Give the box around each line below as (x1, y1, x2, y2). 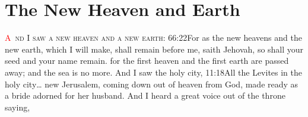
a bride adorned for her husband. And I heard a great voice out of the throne (5, 89, 285, 102)
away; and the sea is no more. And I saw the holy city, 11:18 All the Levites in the (5, 66, 303, 78)
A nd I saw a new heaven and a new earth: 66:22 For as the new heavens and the (5, 31, 302, 44)
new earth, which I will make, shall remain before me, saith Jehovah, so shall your (5, 43, 304, 55)
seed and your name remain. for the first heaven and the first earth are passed (5, 54, 289, 67)
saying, (5, 100, 30, 113)
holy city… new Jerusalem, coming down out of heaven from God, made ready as (5, 77, 299, 90)
